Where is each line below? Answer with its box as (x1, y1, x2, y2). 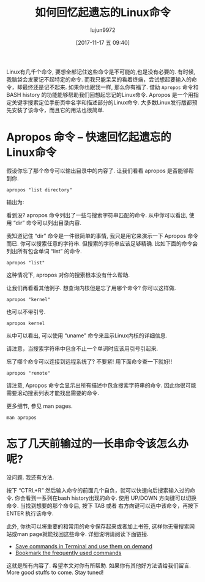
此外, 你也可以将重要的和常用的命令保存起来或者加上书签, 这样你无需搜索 (6, 523, 190, 530)
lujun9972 (90, 26, 116, 34)
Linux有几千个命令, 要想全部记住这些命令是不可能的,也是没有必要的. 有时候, (6, 68, 196, 75)
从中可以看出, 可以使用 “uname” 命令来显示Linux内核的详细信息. (6, 332, 168, 339)
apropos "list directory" (6, 186, 72, 193)
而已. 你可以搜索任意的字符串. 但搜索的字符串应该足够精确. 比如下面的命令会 (6, 240, 198, 247)
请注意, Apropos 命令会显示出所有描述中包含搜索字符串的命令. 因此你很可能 (6, 381, 196, 389)
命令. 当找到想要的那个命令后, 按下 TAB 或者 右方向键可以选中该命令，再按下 (6, 502, 199, 509)
